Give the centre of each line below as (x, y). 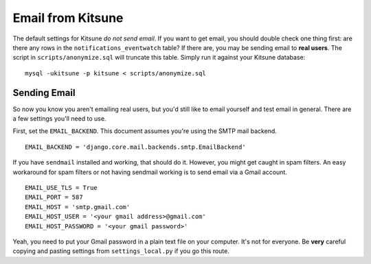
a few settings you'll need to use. (59, 119)
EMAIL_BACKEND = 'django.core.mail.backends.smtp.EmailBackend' (136, 147)
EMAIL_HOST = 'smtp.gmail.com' (78, 207)
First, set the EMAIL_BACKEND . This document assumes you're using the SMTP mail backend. (145, 131)
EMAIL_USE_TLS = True (61, 188)
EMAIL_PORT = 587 (54, 197)
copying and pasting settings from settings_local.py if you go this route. (121, 251)
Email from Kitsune (68, 18)
